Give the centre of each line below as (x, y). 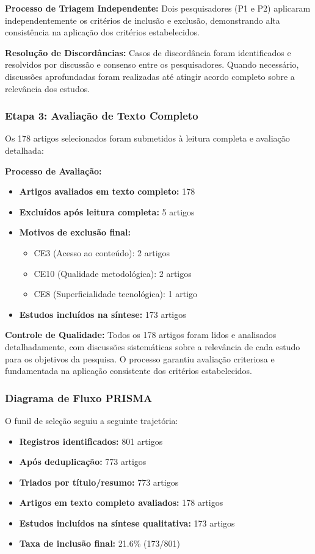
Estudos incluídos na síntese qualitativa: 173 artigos (127, 523)
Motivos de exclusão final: (75, 232)
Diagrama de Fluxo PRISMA (79, 398)
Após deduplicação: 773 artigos (83, 462)
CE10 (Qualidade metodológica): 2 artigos (113, 273)
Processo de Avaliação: (53, 171)
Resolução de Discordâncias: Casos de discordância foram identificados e (148, 52)
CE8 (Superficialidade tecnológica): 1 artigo (116, 294)
